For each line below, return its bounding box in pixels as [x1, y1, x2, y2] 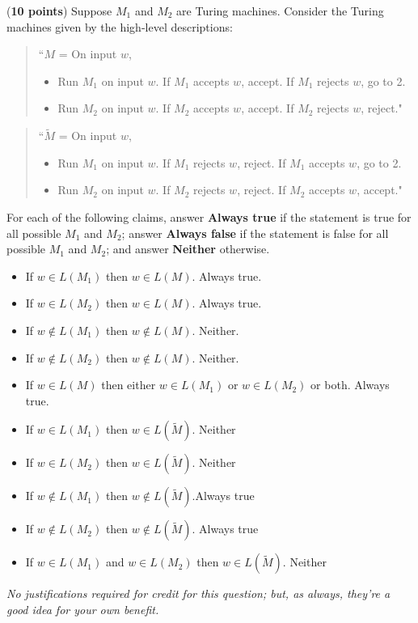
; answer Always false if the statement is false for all [121, 224, 389, 241]
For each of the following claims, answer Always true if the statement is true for [6, 208, 412, 225]
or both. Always [310, 376, 390, 393]
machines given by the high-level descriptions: [6, 18, 233, 35]
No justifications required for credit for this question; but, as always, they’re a [6, 585, 391, 602]
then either [101, 376, 156, 393]
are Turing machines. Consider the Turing [176, 2, 384, 19]
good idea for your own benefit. [6, 600, 159, 617]
